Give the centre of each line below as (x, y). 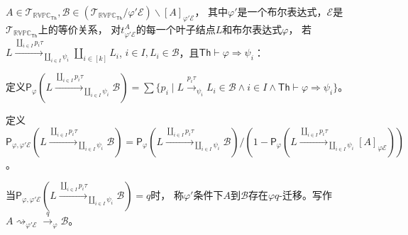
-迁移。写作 (305, 195)
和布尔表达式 (252, 29)
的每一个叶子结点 (176, 29)
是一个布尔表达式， (282, 11)
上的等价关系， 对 (79, 29)
